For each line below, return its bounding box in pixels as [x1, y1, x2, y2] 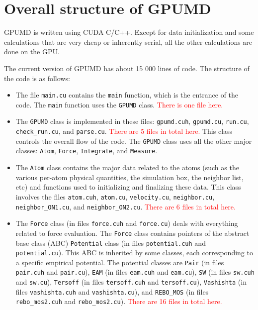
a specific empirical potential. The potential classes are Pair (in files [15, 257, 224, 267]
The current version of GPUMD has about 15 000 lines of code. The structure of [4, 63, 250, 73]
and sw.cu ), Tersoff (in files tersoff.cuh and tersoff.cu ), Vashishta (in [15, 277, 247, 287]
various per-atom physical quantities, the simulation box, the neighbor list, [15, 172, 244, 182]
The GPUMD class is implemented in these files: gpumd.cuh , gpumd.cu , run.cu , [15, 116, 249, 126]
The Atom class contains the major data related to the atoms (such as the [15, 162, 239, 173]
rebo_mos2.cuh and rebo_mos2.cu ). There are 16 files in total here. [15, 296, 222, 307]
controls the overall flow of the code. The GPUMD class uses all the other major [15, 135, 252, 146]
